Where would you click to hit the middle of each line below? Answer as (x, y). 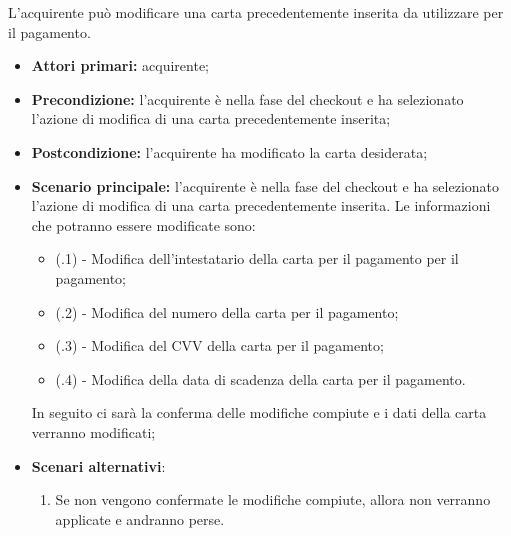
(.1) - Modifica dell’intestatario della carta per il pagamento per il (257, 258)
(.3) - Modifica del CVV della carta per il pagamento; (219, 345)
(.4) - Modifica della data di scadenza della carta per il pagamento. (260, 378)
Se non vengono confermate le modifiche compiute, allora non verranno (273, 499)
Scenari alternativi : (98, 465)
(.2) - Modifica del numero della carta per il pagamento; (227, 311)
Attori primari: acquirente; (120, 65)
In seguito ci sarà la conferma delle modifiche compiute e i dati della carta (259, 412)
